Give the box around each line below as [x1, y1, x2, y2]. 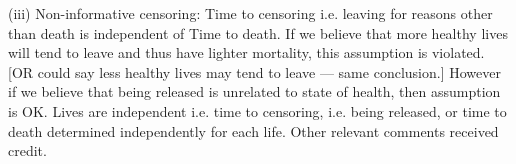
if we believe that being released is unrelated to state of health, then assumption [8, 81, 501, 102]
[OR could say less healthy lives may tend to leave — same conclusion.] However [8, 61, 501, 82]
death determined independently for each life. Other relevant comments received [8, 120, 499, 141]
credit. [8, 140, 47, 161]
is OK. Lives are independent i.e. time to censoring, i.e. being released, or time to [8, 100, 507, 121]
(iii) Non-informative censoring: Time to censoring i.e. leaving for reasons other [8, 3, 493, 23]
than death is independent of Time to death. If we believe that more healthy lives [8, 22, 508, 43]
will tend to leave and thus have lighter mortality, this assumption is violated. [8, 42, 485, 63]
